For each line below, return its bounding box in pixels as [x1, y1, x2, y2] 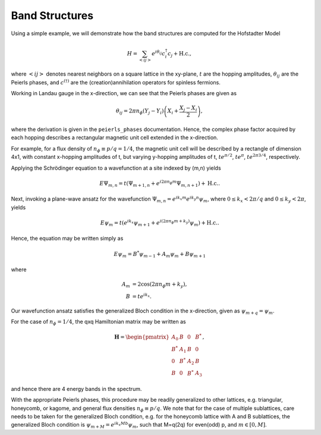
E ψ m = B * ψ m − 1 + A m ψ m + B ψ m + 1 [114, 249, 206, 259]
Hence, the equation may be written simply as [11, 235, 124, 242]
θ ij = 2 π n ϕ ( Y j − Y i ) [116, 108, 164, 116]
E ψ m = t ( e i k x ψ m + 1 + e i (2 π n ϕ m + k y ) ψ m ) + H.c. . [100, 218, 219, 227]
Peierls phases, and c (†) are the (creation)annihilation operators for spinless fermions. [11, 78, 221, 86]
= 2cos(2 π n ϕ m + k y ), [132, 281, 187, 289]
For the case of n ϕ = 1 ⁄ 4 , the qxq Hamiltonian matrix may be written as [11, 318, 187, 327]
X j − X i [179, 105, 197, 113]
